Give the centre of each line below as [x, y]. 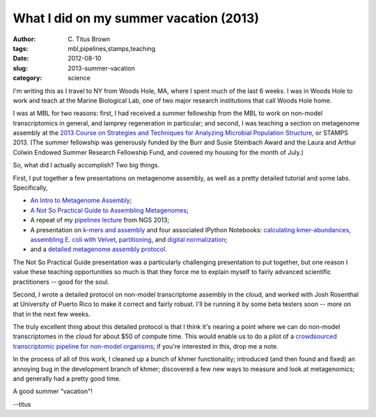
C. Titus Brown [89, 39]
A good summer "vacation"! [53, 391]
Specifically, [30, 188]
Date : [21, 59]
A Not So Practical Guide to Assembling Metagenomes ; [110, 210]
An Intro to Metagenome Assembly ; [81, 200]
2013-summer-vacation [101, 68]
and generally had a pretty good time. [67, 379]
